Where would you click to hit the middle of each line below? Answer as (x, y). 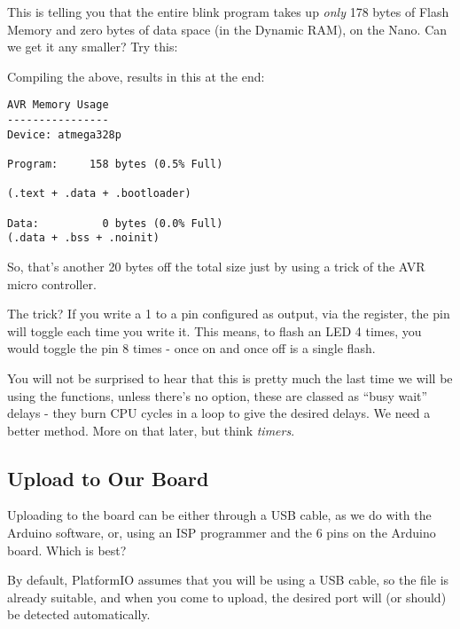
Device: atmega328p (64, 134)
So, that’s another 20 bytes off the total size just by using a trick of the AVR (216, 266)
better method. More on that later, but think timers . (151, 430)
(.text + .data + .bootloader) (99, 194)
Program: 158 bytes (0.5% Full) (115, 164)
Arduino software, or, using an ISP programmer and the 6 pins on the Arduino (222, 533)
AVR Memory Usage (58, 105)
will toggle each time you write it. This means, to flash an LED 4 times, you (214, 330)
